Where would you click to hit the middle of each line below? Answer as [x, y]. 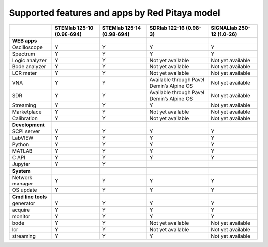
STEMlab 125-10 [74, 28]
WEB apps [25, 41]
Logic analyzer [30, 60]
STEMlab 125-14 [122, 28]
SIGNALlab [224, 28]
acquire [21, 210]
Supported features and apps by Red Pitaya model [115, 13]
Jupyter [21, 164]
